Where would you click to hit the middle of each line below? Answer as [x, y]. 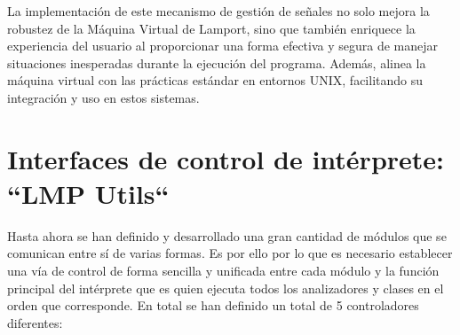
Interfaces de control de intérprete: [226, 158]
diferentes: [35, 322]
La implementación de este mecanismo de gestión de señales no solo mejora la [218, 11]
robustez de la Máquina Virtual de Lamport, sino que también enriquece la [211, 28]
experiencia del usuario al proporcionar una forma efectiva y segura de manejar [223, 46]
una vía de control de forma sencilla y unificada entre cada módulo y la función [223, 271]
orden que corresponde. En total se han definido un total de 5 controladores [213, 305]
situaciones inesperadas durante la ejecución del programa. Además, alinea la [217, 62]
